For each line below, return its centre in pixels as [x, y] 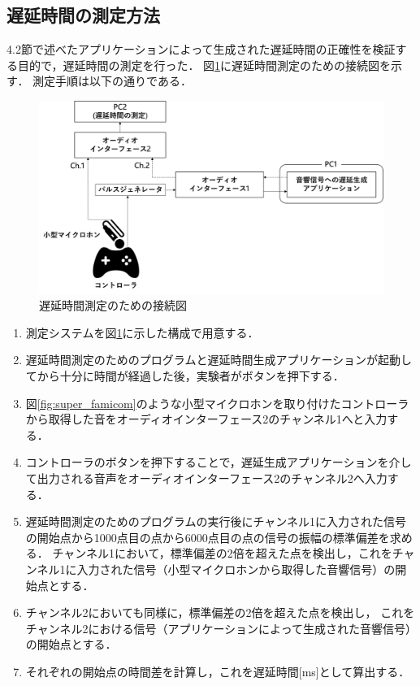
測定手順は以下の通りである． [112, 81]
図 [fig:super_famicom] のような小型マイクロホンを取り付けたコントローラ [217, 403]
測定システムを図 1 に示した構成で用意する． [142, 332]
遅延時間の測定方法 [83, 15]
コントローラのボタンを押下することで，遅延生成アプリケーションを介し [219, 462]
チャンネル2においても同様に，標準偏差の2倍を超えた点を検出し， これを [220, 612]
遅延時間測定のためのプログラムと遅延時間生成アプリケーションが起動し [219, 360]
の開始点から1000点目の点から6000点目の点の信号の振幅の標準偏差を [208, 537]
